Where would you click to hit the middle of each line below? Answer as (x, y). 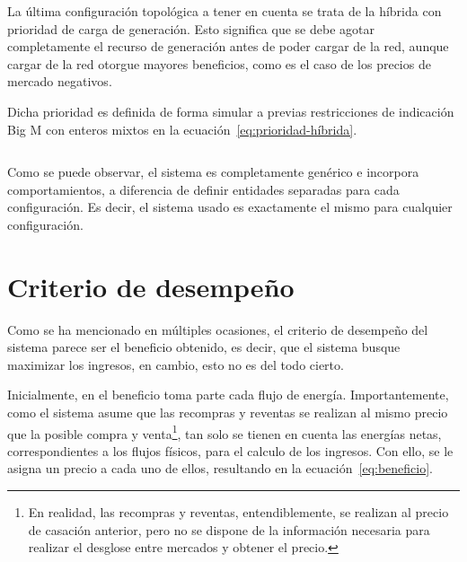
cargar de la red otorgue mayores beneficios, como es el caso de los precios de (219, 63)
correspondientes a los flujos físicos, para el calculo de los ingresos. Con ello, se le (230, 450)
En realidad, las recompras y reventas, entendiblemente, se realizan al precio (238, 512)
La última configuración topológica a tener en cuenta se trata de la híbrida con (225, 11)
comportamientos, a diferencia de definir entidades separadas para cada (203, 189)
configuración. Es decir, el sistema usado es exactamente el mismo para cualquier (230, 207)
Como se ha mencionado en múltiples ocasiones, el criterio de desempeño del (218, 329)
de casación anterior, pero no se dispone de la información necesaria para (229, 529)
